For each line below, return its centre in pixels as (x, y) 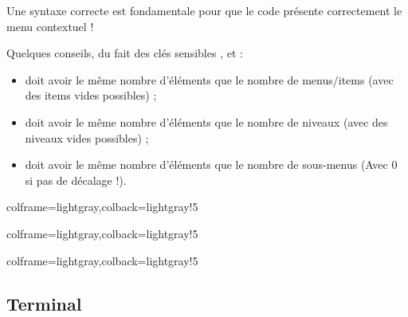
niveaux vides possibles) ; (87, 137)
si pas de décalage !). (76, 180)
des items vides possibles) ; (91, 95)
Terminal (44, 303)
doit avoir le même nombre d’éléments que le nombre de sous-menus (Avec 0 (211, 164)
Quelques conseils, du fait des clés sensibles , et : (125, 53)
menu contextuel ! (50, 26)
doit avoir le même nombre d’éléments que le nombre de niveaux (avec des (206, 121)
